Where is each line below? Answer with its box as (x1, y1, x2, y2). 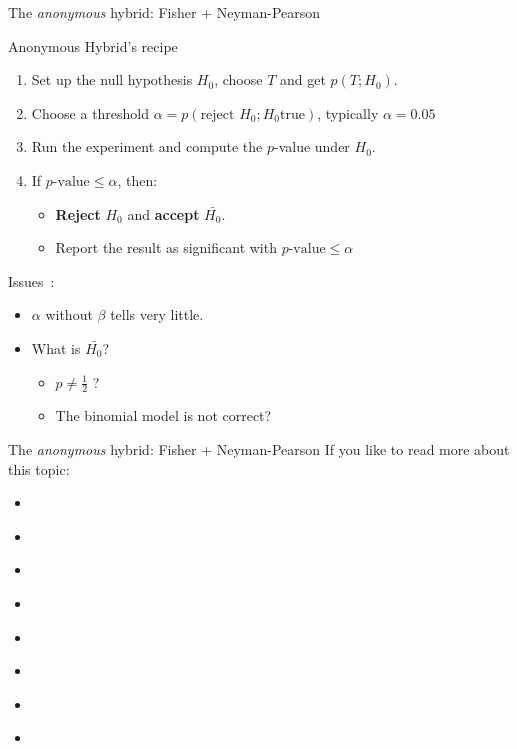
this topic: (8, 458, 70, 479)
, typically (317, 102, 379, 123)
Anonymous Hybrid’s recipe (8, 35, 178, 56)
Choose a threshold (31, 102, 150, 123)
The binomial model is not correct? (55, 405, 272, 426)
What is (31, 337, 81, 358)
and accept (127, 203, 200, 224)
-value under (273, 136, 350, 157)
